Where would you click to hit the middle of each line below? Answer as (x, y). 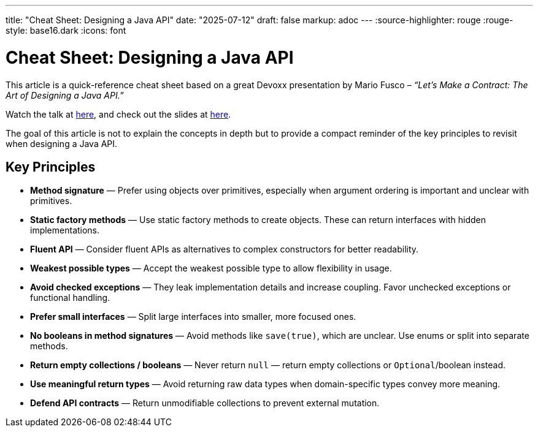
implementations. (65, 230)
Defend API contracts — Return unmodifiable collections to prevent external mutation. (205, 403)
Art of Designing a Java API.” (65, 95)
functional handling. (70, 298)
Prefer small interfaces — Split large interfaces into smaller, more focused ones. (193, 317)
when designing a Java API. (62, 143)
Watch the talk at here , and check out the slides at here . (118, 114)
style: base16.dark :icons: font (66, 30)
